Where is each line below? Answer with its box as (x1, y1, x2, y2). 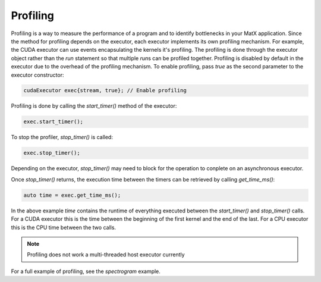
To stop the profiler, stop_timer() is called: (11, 134, 113, 141)
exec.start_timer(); (23, 118, 83, 125)
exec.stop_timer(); (23, 149, 80, 156)
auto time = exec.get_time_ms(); (23, 192, 121, 199)
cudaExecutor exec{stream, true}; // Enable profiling (23, 87, 187, 94)
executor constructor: (11, 71, 64, 79)
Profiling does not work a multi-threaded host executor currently (27, 251, 185, 258)
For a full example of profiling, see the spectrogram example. (11, 268, 160, 275)
